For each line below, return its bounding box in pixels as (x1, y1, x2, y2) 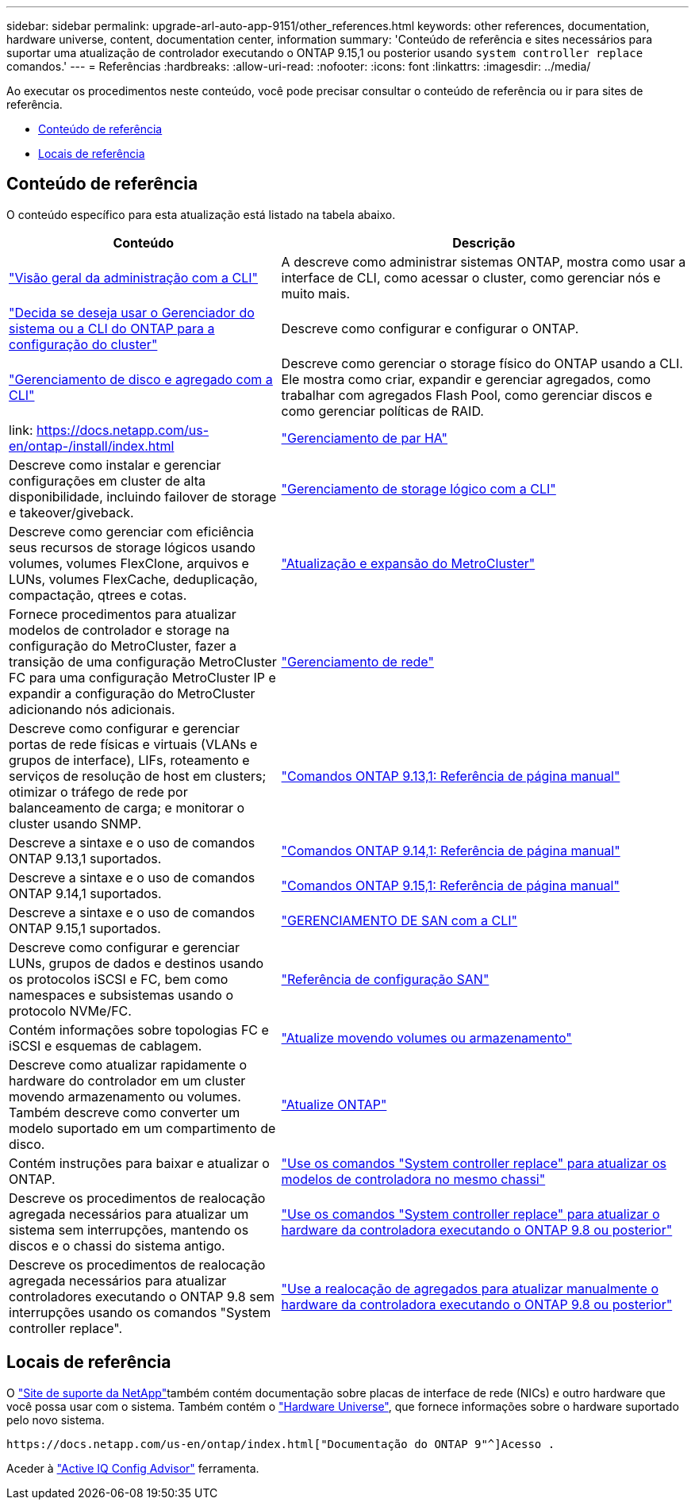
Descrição (452, 234, 516, 251)
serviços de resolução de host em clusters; (9, 767, 267, 784)
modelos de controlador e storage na (9, 621, 230, 638)
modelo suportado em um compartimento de (9, 1120, 276, 1136)
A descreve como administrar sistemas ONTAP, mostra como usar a (281, 253, 686, 270)
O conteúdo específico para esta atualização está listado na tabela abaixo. (6, 207, 396, 221)
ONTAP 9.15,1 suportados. (9, 920, 161, 936)
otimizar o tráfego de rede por (9, 783, 188, 800)
